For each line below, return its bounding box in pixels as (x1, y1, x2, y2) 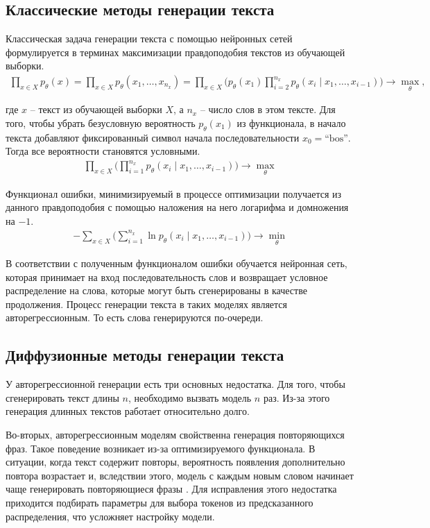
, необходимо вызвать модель (128, 390, 252, 404)
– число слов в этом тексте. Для (200, 102, 336, 117)
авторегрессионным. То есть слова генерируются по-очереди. (6, 310, 264, 325)
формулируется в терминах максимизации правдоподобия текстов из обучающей (6, 44, 345, 59)
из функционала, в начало (237, 115, 346, 130)
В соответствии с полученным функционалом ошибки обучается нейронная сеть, (6, 256, 347, 271)
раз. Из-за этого (263, 390, 330, 404)
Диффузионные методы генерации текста (6, 344, 284, 366)
